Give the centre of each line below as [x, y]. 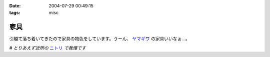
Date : [15, 6]
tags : [15, 13]
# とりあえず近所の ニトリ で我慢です [47, 48]
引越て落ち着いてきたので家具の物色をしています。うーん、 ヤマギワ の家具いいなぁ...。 [99, 39]
